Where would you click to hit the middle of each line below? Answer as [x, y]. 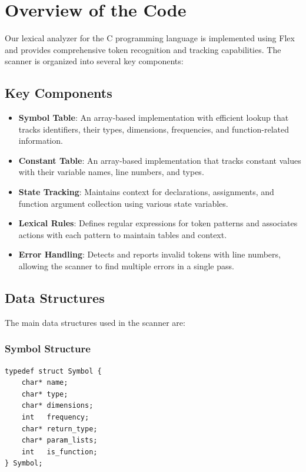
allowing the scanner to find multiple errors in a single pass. [126, 266]
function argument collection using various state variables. [123, 203]
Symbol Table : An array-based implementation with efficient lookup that [154, 118]
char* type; [45, 394]
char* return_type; [59, 429]
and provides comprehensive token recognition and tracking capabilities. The [143, 49]
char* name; [45, 383]
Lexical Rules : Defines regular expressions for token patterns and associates [158, 223]
